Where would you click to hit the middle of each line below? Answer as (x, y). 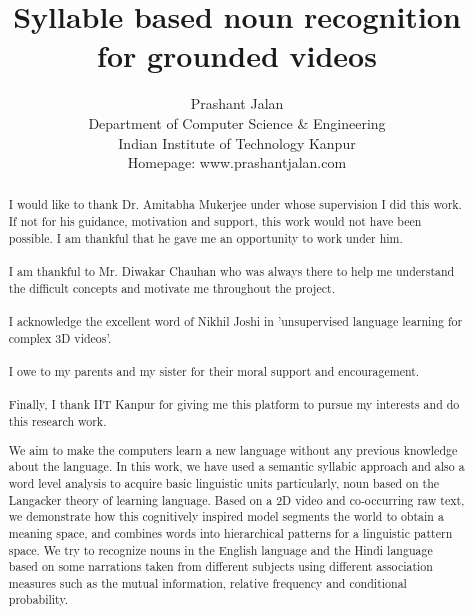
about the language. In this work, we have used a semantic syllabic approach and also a (236, 466)
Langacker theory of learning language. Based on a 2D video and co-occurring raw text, (236, 499)
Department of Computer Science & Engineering (237, 122)
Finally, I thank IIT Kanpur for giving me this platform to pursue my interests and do (234, 404)
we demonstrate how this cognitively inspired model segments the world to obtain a (226, 516)
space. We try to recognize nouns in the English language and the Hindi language (220, 549)
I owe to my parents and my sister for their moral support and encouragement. (214, 371)
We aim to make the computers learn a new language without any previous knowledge (233, 449)
